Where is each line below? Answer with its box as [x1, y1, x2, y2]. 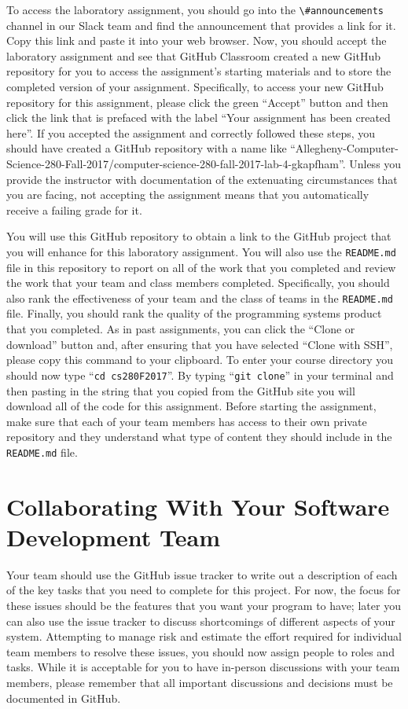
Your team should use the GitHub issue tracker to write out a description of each [6, 566, 398, 582]
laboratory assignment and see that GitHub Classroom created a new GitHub [6, 47, 380, 64]
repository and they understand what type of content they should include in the [6, 428, 392, 445]
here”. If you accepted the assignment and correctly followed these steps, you [6, 124, 376, 141]
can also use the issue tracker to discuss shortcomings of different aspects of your [6, 612, 395, 629]
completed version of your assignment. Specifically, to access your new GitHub [6, 79, 384, 95]
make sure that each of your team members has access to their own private [6, 413, 367, 429]
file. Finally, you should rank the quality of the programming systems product [6, 305, 382, 321]
